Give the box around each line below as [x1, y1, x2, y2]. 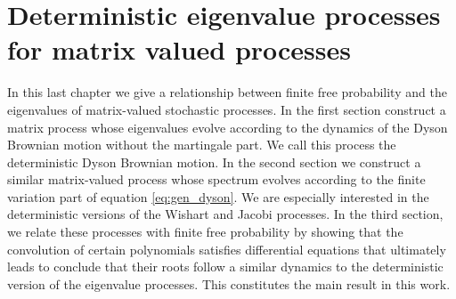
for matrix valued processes [7, 31, 352, 68]
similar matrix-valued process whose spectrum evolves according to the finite [7, 170, 426, 189]
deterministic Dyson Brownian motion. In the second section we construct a [7, 152, 421, 171]
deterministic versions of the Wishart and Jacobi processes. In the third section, [7, 205, 444, 223]
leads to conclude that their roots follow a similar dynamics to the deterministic [7, 257, 444, 276]
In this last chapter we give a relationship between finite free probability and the [7, 83, 447, 101]
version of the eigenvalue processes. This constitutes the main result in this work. [7, 274, 451, 293]
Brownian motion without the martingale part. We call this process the [7, 135, 396, 154]
